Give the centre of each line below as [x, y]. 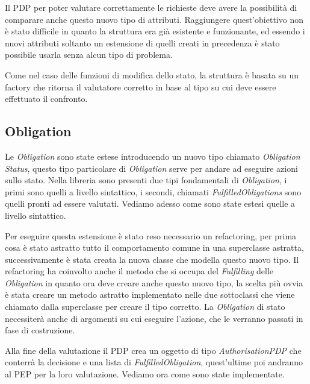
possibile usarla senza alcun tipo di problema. [89, 55]
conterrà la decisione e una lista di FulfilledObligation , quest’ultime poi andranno [154, 362]
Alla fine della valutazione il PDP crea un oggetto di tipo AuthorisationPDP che [153, 350]
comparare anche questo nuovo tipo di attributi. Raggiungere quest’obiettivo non [154, 19]
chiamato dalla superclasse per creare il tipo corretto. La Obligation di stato [145, 307]
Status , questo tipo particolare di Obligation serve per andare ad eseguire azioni [151, 168]
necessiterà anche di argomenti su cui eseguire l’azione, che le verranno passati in [154, 318]
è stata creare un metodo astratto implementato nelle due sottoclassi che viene [150, 294]
